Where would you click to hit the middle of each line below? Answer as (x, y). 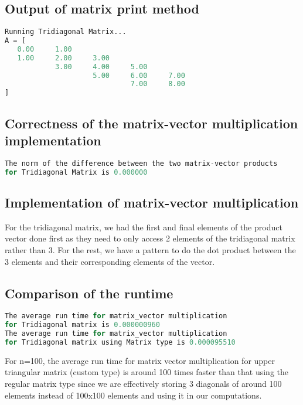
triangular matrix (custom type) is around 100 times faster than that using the (147, 372)
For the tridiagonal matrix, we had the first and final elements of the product (144, 227)
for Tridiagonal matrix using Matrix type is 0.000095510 (120, 342)
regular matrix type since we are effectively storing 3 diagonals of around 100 (143, 384)
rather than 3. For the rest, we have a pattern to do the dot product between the (150, 249)
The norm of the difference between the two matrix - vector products (141, 163)
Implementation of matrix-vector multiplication (152, 202)
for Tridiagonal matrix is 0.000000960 (82, 325)
